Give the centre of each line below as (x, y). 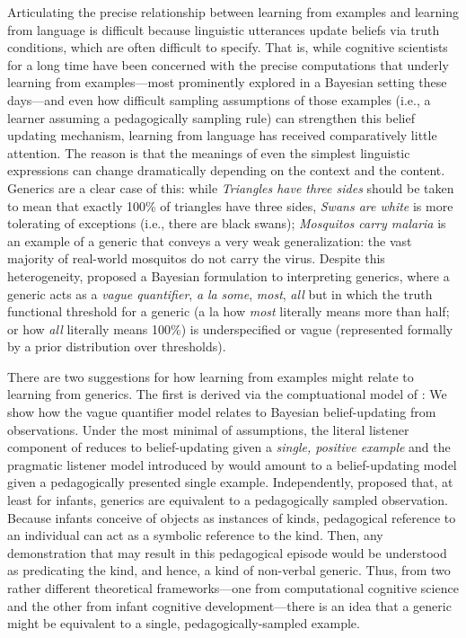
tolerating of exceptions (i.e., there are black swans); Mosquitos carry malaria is (227, 223)
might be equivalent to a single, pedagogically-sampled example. (184, 623)
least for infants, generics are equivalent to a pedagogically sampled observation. (228, 500)
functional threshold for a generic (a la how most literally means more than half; (229, 311)
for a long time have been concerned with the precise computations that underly (228, 64)
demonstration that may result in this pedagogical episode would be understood (227, 552)
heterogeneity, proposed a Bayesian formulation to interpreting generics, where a (229, 275)
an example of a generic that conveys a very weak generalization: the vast (210, 240)
